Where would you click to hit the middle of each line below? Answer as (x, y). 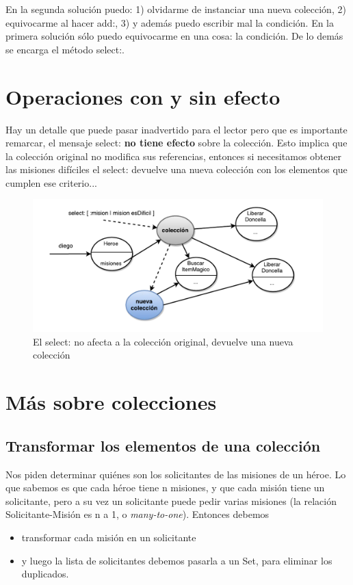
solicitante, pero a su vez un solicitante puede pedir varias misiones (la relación (171, 500)
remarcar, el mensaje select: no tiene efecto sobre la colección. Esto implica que (176, 143)
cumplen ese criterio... (51, 182)
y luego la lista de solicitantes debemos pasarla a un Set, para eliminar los (177, 560)
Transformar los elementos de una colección (163, 445)
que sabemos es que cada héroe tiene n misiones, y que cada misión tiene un (165, 487)
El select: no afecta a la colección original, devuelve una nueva (163, 341)
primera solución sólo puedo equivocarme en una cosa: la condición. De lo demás (174, 36)
